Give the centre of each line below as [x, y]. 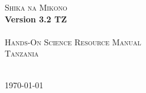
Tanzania [22, 53]
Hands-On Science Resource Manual [73, 41]
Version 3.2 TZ [36, 19]
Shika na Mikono [36, 7]
